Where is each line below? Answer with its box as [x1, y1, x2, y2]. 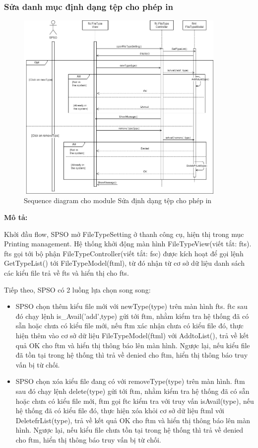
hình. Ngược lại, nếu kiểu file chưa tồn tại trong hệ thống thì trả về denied [15, 425, 244, 435]
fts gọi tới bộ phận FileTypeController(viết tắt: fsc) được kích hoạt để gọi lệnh [4, 248, 244, 258]
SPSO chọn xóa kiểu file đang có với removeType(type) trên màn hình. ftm [15, 376, 245, 386]
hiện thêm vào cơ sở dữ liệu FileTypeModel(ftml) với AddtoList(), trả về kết [15, 330, 249, 340]
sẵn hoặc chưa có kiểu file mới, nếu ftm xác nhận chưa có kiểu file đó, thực [15, 320, 244, 331]
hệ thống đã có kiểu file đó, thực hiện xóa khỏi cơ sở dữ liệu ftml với [15, 405, 224, 416]
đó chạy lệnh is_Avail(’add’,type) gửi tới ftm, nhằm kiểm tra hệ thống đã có [15, 310, 249, 321]
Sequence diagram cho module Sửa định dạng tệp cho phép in [24, 195, 212, 206]
